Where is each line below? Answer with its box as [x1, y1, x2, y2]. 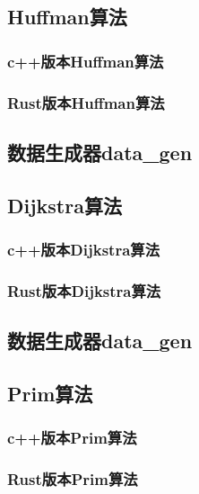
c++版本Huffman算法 [7, 49, 164, 72]
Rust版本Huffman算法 [7, 91, 165, 113]
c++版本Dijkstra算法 [7, 238, 160, 260]
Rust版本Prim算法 [7, 468, 138, 490]
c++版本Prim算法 [7, 427, 137, 449]
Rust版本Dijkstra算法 [7, 279, 161, 301]
